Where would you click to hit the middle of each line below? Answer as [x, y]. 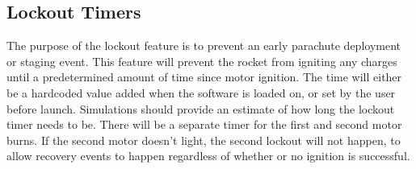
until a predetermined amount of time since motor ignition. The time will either [204, 77]
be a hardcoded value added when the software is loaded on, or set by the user [201, 92]
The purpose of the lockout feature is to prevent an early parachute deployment [204, 45]
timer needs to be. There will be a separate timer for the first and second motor [204, 124]
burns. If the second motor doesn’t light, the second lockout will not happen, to [204, 140]
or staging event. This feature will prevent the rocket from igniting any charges [202, 61]
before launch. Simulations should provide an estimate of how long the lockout [201, 108]
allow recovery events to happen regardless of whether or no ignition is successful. [208, 156]
